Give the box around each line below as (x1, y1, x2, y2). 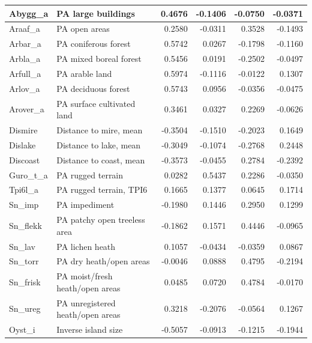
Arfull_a (9, 67, 41, 79)
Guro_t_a (9, 168, 48, 181)
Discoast (9, 153, 40, 166)
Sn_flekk (9, 219, 42, 231)
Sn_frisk (9, 275, 41, 288)
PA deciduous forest (56, 82, 130, 94)
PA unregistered (56, 296, 116, 309)
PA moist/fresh (56, 270, 113, 282)
